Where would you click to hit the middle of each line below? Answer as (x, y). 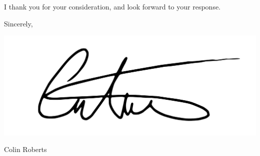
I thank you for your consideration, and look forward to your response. (112, 6)
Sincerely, (18, 23)
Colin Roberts (25, 149)
